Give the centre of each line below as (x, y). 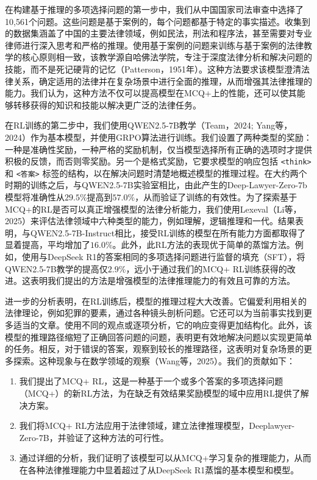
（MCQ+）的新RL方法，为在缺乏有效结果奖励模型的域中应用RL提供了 (160, 393)
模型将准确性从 (35, 197)
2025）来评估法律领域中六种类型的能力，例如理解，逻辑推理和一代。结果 (150, 221)
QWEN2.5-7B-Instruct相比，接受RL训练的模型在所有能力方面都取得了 (168, 232)
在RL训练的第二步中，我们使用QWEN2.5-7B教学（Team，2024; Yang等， (149, 125)
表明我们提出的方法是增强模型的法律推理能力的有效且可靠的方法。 (162, 281)
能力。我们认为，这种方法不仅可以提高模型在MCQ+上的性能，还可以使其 (151, 93)
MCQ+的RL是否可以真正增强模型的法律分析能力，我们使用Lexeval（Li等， (153, 209)
